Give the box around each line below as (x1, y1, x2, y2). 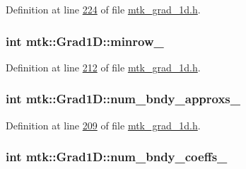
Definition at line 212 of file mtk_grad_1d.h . (6, 59, 201, 74)
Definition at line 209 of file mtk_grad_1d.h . (6, 117, 201, 132)
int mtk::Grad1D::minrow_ (6, 32, 164, 49)
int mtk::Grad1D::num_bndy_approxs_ (6, 90, 241, 107)
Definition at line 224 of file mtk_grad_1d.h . (6, 2, 201, 16)
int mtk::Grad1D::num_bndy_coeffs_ (6, 148, 228, 165)
